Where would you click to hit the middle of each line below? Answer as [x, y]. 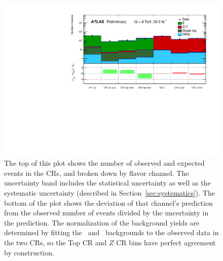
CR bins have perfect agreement [166, 242]
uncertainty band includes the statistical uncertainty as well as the [107, 183]
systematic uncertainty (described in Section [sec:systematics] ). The [109, 193]
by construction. [29, 252]
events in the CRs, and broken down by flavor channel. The [97, 173]
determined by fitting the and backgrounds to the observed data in [111, 232]
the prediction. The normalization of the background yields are [102, 222]
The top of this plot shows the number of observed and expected [104, 163]
